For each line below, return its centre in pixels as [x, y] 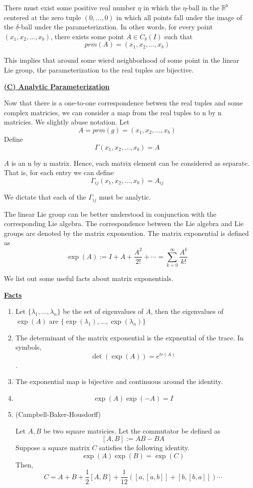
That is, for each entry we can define [59, 172]
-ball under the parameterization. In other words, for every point [116, 27]
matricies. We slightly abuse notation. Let [67, 122]
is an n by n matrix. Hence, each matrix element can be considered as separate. [130, 163]
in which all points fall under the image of [179, 17]
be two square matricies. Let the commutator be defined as [132, 430]
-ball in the [203, 7]
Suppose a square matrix [53, 448]
